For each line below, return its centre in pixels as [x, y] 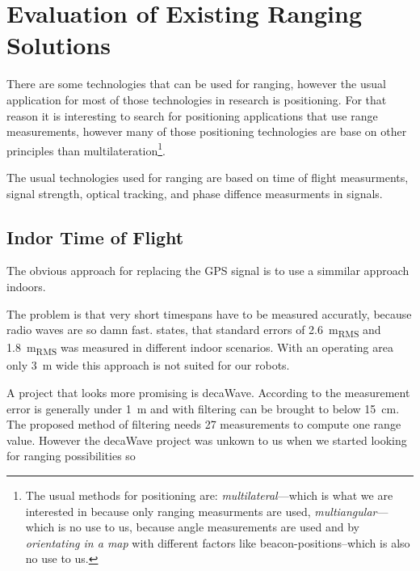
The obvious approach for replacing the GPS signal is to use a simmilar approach [208, 271]
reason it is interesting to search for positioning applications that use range [192, 115]
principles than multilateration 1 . [86, 149]
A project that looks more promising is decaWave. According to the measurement [208, 392]
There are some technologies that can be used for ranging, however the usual [196, 84]
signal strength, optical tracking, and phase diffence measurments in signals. [195, 193]
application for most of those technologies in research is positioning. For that [197, 99]
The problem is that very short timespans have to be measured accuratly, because [209, 313]
